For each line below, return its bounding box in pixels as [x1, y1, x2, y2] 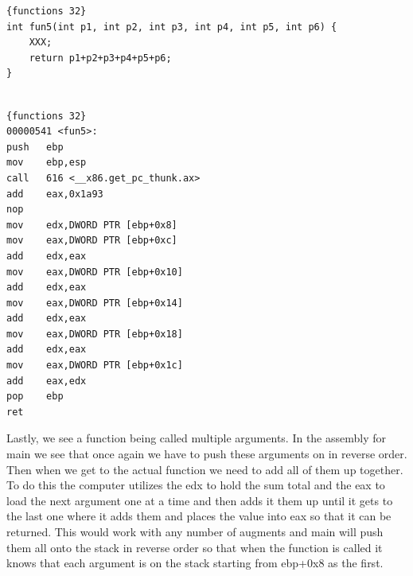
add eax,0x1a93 [6, 188, 103, 200]
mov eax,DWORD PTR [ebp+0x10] [6, 266, 183, 278]
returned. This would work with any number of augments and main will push [6, 523, 384, 539]
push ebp [6, 141, 64, 153]
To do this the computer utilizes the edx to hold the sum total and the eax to [6, 477, 385, 493]
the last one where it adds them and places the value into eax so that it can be [6, 508, 392, 524]
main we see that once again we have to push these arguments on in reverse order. [6, 446, 407, 462]
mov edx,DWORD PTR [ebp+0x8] [6, 219, 177, 231]
